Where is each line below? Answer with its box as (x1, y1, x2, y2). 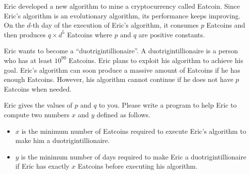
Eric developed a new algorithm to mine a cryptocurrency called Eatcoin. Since (4, 1, 240, 11)
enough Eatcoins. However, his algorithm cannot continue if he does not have (4, 74, 233, 84)
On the (4, 20, 25, 30)
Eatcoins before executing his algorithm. (78, 161, 198, 171)
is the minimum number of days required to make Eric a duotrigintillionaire (21, 151, 247, 161)
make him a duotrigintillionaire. (15, 135, 110, 145)
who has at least (4, 55, 52, 65)
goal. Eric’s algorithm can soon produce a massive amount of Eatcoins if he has (4, 64, 240, 75)
